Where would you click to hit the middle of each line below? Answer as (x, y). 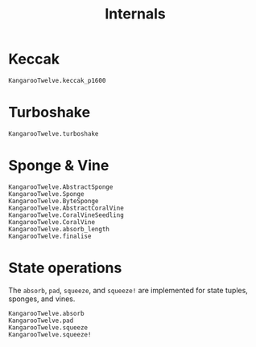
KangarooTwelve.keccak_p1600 (57, 80)
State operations (65, 268)
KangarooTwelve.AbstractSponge (61, 187)
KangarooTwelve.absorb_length (59, 229)
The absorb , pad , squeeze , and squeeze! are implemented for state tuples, (128, 290)
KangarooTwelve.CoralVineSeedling (66, 215)
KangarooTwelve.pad (41, 320)
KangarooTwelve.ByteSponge (54, 201)
